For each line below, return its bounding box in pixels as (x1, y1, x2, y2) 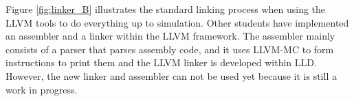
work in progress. (5, 82, 78, 96)
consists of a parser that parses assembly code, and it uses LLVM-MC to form (5, 42, 334, 56)
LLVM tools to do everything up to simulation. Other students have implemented (5, 15, 349, 29)
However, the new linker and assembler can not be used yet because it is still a (5, 68, 337, 83)
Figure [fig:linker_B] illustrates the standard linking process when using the (5, 2, 326, 16)
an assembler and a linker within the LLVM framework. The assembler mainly (5, 29, 335, 43)
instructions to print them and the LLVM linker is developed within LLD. (5, 55, 317, 70)
